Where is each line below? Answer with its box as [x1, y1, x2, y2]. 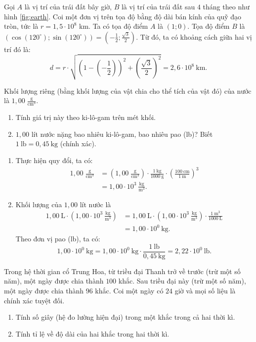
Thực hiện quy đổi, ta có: [15, 155, 93, 166]
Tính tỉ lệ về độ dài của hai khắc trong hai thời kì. [15, 328, 170, 339]
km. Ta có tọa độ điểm [79, 21, 148, 31]
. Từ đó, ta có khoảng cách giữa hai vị [136, 31, 252, 42]
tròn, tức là [4, 21, 39, 31]
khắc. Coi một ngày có [95, 285, 164, 295]
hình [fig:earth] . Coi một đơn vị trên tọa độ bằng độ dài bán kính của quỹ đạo [4, 11, 242, 21]
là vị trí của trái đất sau [121, 1, 195, 11]
